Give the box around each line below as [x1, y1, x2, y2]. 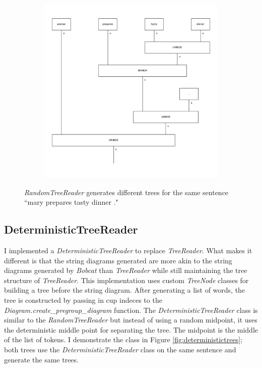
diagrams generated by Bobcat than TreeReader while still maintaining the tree [4, 265, 247, 275]
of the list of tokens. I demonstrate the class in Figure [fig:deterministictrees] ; [4, 334, 242, 345]
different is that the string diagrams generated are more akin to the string [4, 255, 232, 265]
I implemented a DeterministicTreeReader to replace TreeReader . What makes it [4, 245, 252, 255]
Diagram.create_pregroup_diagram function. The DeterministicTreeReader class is [4, 304, 258, 315]
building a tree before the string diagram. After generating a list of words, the [4, 285, 245, 295]
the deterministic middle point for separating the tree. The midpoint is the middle [4, 324, 258, 335]
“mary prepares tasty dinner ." [24, 197, 118, 207]
